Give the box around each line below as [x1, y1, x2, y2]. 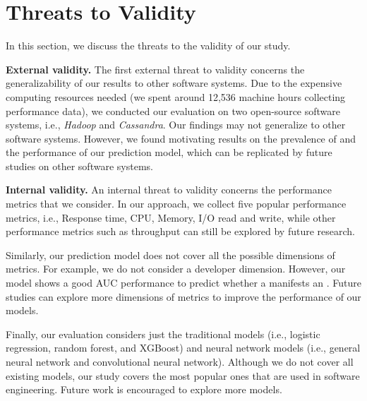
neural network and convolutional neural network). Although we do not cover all [6, 354, 354, 369]
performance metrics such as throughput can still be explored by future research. [6, 224, 355, 239]
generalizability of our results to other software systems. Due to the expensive [6, 76, 342, 90]
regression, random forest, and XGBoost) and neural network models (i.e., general [6, 340, 361, 355]
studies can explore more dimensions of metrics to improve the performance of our [6, 289, 361, 304]
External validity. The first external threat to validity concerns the [6, 61, 305, 76]
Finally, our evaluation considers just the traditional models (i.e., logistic [6, 326, 320, 341]
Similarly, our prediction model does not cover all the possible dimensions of [6, 247, 335, 262]
